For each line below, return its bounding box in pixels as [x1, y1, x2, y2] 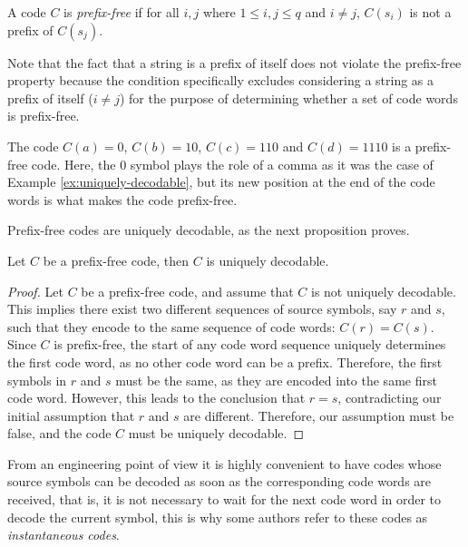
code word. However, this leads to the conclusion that [7, 388, 306, 407]
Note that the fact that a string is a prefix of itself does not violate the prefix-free [7, 53, 462, 72]
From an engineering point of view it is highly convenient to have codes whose [7, 454, 442, 473]
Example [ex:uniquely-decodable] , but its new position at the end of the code [7, 172, 435, 191]
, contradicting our [337, 388, 442, 407]
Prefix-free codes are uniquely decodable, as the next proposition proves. [7, 220, 410, 239]
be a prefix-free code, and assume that [81, 281, 294, 300]
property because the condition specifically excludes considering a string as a [7, 71, 434, 90]
